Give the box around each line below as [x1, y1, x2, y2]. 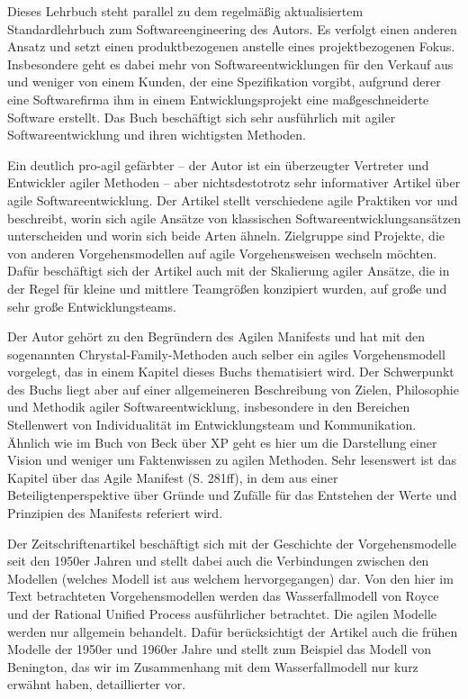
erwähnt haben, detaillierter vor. [7, 675, 186, 694]
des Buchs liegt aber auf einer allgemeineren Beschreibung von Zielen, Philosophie [7, 379, 459, 398]
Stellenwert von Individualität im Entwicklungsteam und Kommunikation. [7, 415, 417, 434]
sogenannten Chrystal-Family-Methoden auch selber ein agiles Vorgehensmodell [7, 344, 445, 363]
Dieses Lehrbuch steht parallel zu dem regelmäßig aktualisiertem [7, 2, 364, 20]
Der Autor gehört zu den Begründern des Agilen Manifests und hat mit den [7, 327, 426, 346]
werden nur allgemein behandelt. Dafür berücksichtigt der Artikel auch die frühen [7, 622, 458, 640]
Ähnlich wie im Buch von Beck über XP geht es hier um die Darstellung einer [7, 432, 437, 451]
